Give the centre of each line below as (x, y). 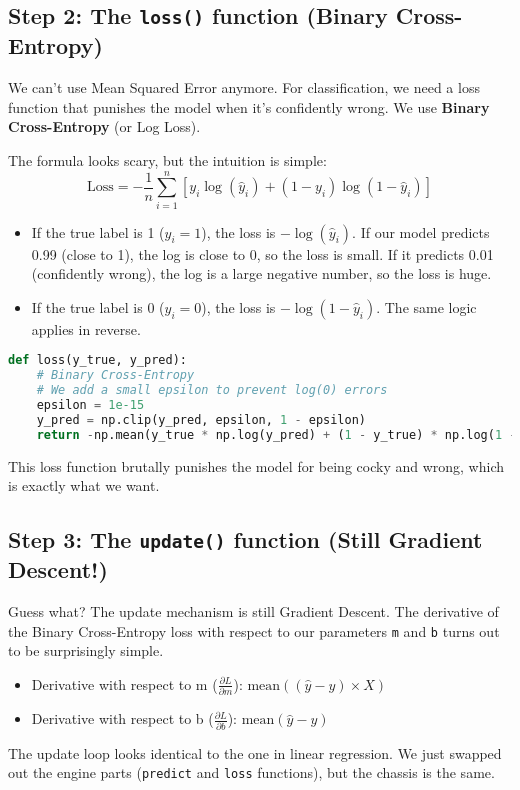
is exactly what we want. (84, 485)
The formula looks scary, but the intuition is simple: (167, 159)
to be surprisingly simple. (86, 650)
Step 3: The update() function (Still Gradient (245, 539)
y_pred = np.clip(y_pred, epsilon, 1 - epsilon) (201, 419)
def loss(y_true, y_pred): (97, 360)
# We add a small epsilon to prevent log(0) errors (212, 390)
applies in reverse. (86, 328)
